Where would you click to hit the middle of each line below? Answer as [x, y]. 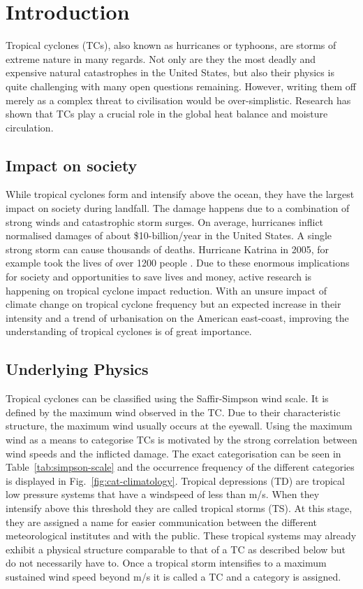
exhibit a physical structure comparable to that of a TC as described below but [176, 549]
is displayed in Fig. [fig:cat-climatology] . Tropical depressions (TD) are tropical [175, 480]
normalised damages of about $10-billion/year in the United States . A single [169, 235]
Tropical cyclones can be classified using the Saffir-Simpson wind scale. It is [167, 398]
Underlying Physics [77, 369]
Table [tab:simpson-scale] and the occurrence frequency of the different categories [180, 467]
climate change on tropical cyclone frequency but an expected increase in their [173, 304]
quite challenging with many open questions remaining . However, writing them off [181, 86]
